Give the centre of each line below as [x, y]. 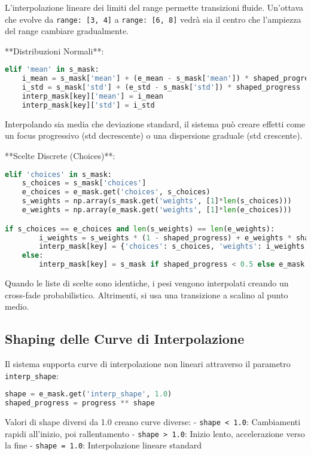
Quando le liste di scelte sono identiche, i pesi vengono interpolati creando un [147, 283]
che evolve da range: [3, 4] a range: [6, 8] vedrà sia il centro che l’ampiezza [153, 19]
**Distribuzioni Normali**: [54, 51]
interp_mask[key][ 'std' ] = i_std [88, 105]
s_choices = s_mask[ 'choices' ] [84, 183]
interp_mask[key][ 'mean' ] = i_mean [92, 97]
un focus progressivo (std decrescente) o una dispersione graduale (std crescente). [154, 135]
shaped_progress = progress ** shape [80, 403]
